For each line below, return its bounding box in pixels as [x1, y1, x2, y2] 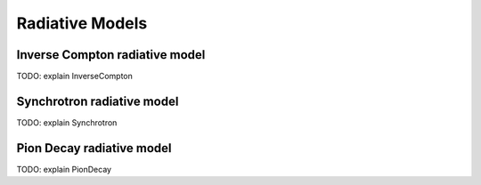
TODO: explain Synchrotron [16, 117, 118, 128]
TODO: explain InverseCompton [16, 71, 133, 82]
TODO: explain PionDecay [16, 164, 111, 174]
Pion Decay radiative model [16, 141, 173, 156]
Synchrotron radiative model [16, 93, 179, 109]
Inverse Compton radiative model [16, 47, 206, 62]
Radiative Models [16, 13, 148, 33]
